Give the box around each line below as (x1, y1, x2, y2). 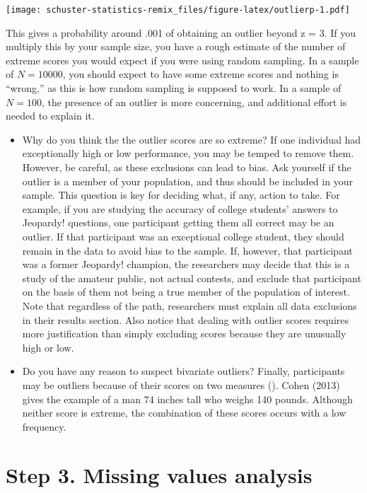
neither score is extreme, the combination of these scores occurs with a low (22, 405, 346, 420)
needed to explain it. (6, 108, 95, 123)
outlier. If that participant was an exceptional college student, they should (22, 228, 344, 243)
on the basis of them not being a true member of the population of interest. (22, 284, 350, 299)
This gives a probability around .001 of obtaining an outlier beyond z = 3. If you (6, 25, 356, 40)
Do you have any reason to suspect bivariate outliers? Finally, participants (22, 364, 345, 378)
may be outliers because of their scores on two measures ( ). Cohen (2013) (22, 377, 340, 392)
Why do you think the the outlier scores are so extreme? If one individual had (22, 132, 361, 146)
